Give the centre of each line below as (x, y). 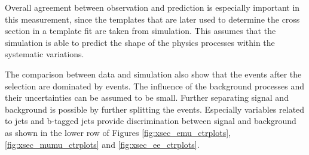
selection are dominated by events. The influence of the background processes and (154, 86)
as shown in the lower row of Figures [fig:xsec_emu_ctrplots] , (118, 132)
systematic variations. (45, 54)
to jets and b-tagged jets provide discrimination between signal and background (151, 121)
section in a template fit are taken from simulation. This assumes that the (140, 31)
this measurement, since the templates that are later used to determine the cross (152, 19)
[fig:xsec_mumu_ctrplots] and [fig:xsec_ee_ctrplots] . (102, 144)
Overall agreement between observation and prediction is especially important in (152, 7)
